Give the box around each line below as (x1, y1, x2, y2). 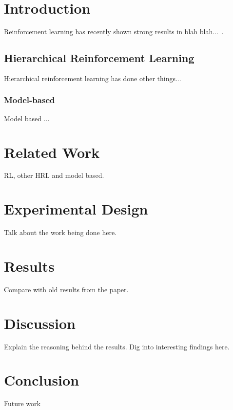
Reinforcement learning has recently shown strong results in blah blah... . (4, 26, 224, 37)
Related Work (4, 142, 100, 162)
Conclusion (4, 370, 79, 390)
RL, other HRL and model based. (4, 170, 104, 180)
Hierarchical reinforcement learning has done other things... (4, 73, 181, 83)
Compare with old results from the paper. (4, 284, 129, 294)
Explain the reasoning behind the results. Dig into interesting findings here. (4, 341, 230, 351)
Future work (4, 398, 40, 409)
